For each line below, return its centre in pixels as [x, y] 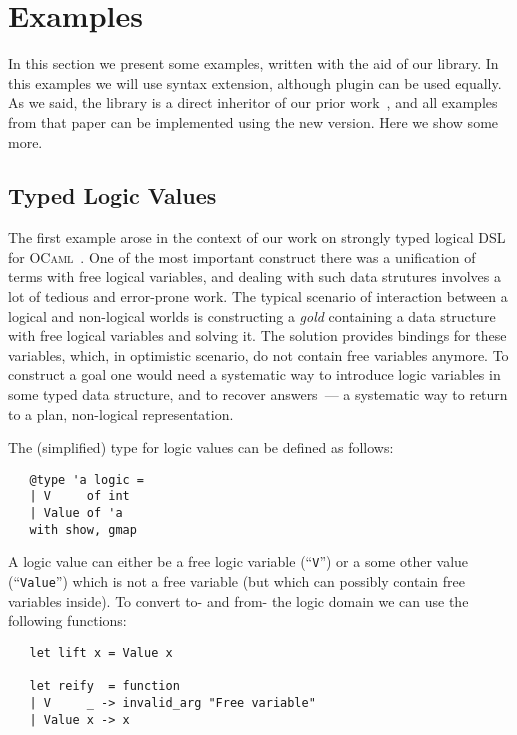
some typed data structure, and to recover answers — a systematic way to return [258, 394]
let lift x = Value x [101, 652]
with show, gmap [83, 529]
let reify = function [104, 686]
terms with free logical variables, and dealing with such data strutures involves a [254, 276]
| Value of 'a [76, 513]
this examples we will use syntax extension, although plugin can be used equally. [255, 82]
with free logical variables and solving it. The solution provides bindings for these [257, 335]
